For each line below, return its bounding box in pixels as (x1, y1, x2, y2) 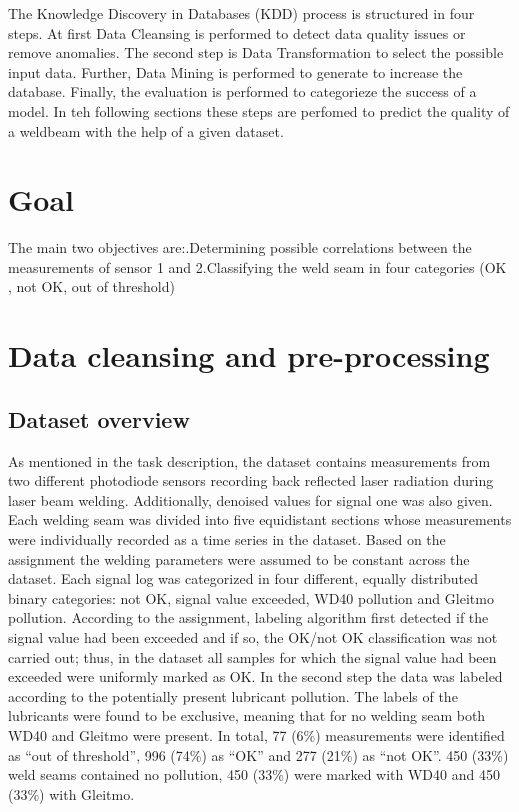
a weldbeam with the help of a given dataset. (8, 120, 284, 141)
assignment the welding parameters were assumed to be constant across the (8, 548, 470, 569)
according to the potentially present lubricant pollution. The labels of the (8, 685, 458, 706)
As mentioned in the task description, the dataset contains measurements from (8, 450, 491, 471)
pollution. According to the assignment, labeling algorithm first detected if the (8, 607, 489, 628)
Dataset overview (8, 403, 190, 434)
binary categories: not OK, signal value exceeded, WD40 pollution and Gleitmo (8, 587, 494, 608)
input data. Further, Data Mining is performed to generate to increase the (8, 61, 463, 82)
